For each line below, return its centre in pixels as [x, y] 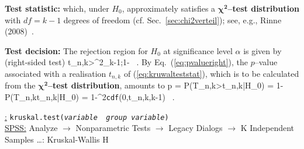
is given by [262, 50]
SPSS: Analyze [31, 128]
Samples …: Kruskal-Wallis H [57, 139]
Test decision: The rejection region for [76, 50]
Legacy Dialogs [196, 128]
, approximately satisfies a [169, 8]
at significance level [198, 50]
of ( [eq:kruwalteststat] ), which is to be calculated [211, 73]
